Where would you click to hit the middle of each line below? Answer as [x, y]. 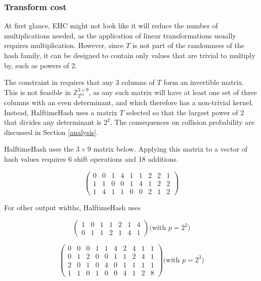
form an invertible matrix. [204, 82]
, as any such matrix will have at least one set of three [173, 92]
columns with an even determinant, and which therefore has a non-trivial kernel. [129, 102]
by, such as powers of [37, 65]
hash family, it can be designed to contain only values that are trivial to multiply [130, 55]
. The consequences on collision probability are [182, 122]
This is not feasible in [38, 92]
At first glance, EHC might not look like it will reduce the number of [111, 26]
